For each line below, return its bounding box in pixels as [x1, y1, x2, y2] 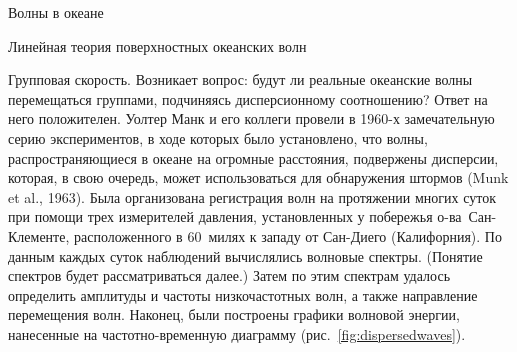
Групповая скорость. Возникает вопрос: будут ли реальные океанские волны [8, 69, 473, 90]
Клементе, [8, 225, 70, 246]
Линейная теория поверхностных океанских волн [8, 35, 307, 56]
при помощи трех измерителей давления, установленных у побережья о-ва [8, 206, 462, 227]
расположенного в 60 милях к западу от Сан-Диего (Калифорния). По [73, 225, 502, 246]
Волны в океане [8, 2, 104, 22]
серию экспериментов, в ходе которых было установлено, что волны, [8, 127, 428, 148]
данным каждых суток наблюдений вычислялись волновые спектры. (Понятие [8, 245, 483, 266]
